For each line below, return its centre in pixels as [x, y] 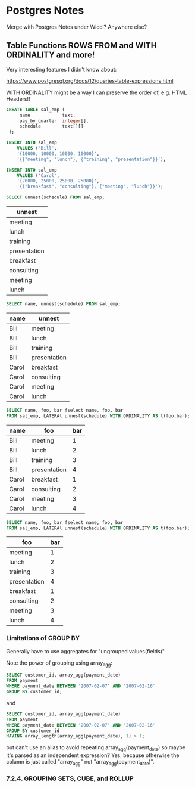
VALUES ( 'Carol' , [38, 176]
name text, [48, 115]
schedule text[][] [51, 126]
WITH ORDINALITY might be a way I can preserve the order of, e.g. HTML [97, 92]
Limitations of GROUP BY [43, 638]
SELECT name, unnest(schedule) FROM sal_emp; [63, 304]
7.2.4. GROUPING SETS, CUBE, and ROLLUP [70, 778]
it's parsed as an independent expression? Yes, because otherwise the [93, 755]
